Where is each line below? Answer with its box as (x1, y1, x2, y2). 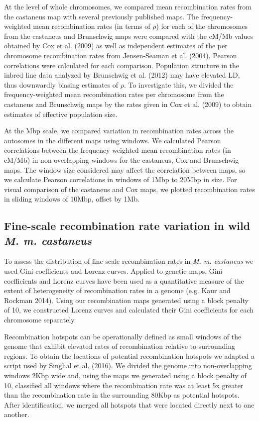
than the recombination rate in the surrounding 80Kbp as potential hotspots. (4, 390, 240, 400)
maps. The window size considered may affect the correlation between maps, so (4, 164, 246, 175)
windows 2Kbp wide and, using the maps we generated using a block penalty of (4, 370, 247, 380)
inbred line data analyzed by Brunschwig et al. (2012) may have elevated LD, (4, 70, 240, 80)
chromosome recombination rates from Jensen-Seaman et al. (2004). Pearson (4, 50, 237, 60)
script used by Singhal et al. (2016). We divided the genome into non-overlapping (4, 360, 252, 371)
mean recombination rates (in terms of (33, 21, 150, 31)
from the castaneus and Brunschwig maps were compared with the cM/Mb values (4, 30, 254, 41)
